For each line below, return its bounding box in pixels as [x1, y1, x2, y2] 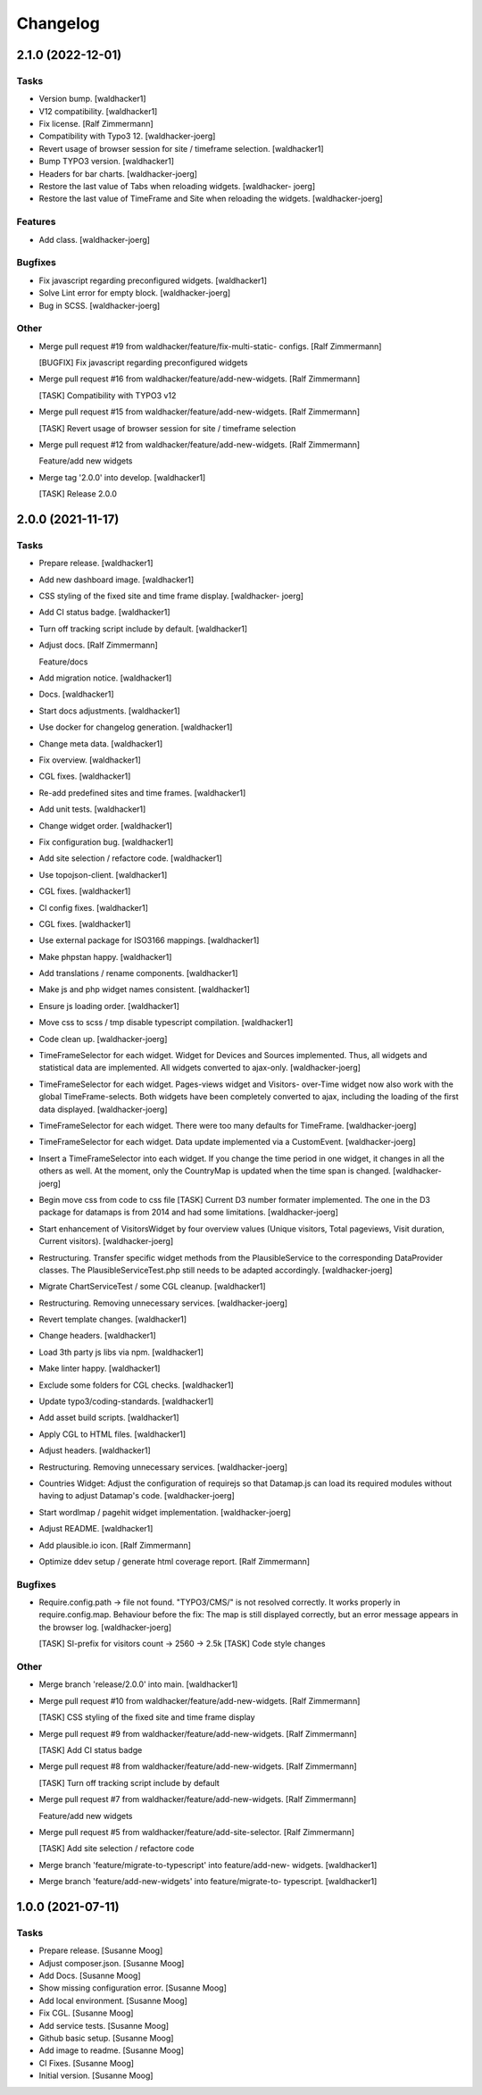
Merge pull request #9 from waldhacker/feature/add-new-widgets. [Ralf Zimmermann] [38, 1728, 357, 1739]
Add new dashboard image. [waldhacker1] [38, 574, 195, 585]
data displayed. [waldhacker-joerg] [38, 1104, 169, 1114]
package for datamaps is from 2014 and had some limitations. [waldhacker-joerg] [38, 1206, 338, 1218]
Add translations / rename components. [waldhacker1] [38, 968, 238, 979]
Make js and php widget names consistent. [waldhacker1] [38, 984, 250, 995]
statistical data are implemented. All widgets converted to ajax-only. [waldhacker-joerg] [38, 1063, 361, 1073]
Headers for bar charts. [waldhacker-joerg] [38, 168, 198, 179]
